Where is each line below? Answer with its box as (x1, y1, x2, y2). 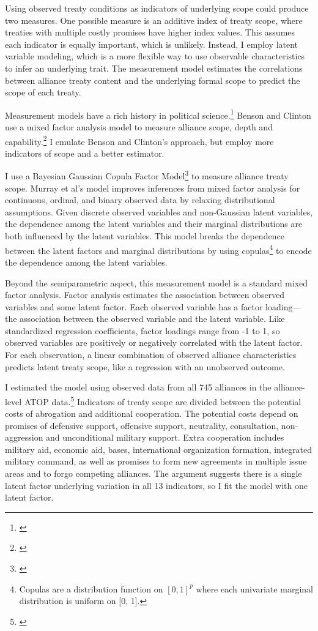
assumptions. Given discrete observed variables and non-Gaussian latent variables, (5, 205, 313, 218)
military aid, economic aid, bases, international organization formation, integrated (5, 442, 312, 455)
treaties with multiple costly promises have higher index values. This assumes (5, 26, 295, 39)
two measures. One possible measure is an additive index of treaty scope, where (5, 13, 303, 26)
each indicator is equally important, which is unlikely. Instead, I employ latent (5, 37, 298, 50)
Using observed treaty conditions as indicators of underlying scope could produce (5, 2, 309, 14)
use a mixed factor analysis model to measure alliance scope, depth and (5, 121, 273, 133)
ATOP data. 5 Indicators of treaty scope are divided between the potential (24, 393, 301, 408)
